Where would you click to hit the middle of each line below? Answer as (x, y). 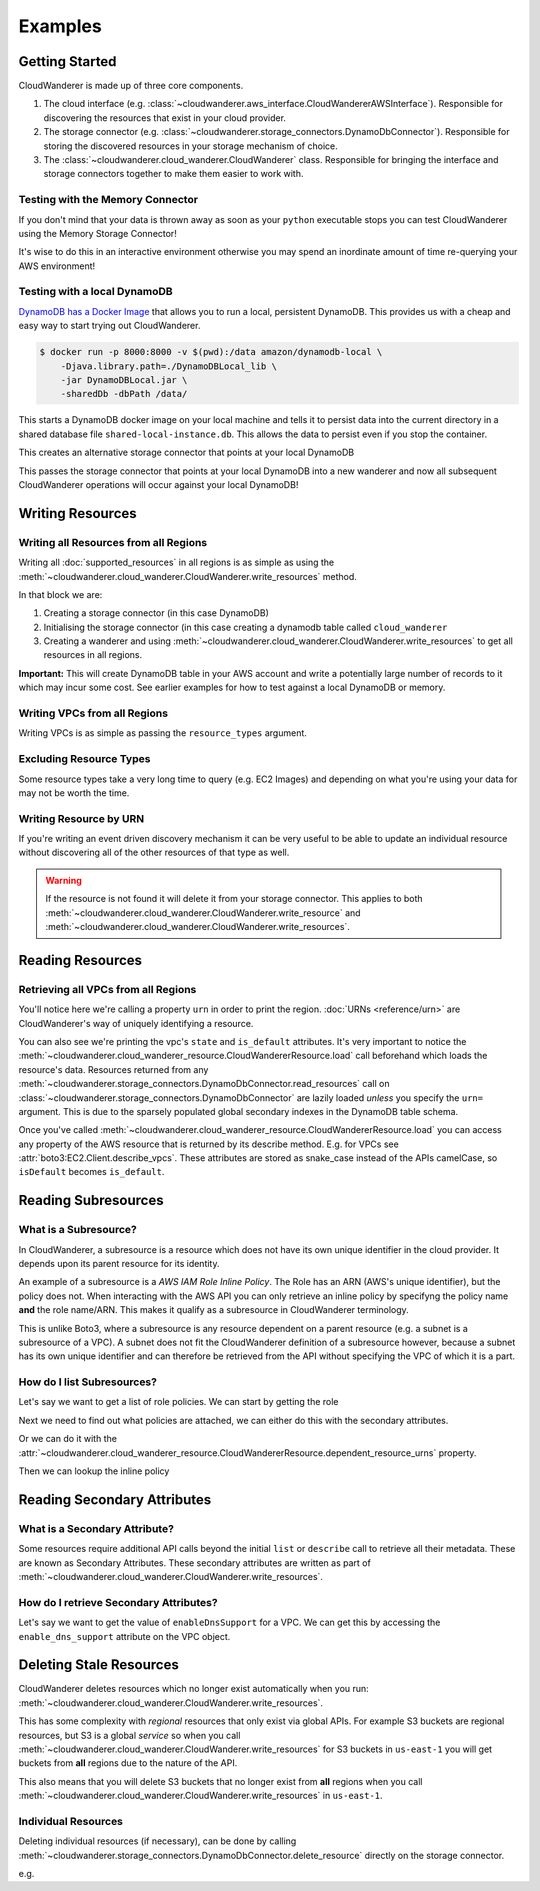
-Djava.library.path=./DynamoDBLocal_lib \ (168, 366)
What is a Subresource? (77, 1230)
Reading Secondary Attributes (115, 1499)
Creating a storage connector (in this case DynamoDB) (156, 613)
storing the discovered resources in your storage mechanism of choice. (191, 146)
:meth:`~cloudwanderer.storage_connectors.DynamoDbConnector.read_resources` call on (204, 1084)
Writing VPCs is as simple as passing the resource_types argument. (162, 733)
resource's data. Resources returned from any (113, 1069)
